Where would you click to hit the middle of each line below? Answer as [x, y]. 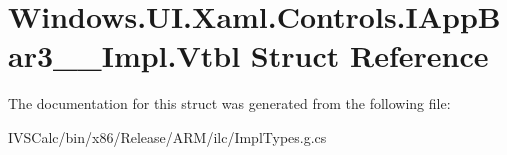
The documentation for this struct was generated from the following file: [229, 103]
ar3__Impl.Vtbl [124, 55]
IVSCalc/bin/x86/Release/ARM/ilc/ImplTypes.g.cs [167, 136]
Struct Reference [369, 55]
